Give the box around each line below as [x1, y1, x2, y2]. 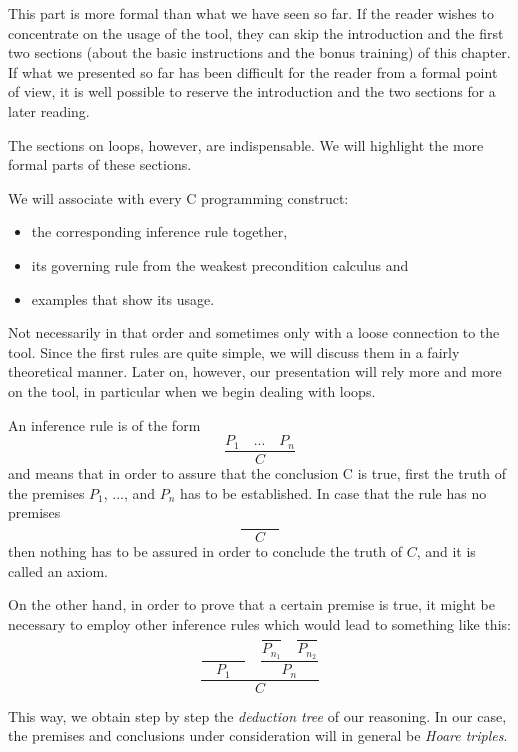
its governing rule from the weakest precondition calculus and [31, 254, 409, 275]
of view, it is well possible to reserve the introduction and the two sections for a [8, 81, 496, 102]
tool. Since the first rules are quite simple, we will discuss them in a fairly [8, 341, 460, 362]
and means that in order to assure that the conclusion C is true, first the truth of [8, 463, 507, 484]
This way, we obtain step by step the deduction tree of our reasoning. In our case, [8, 705, 507, 726]
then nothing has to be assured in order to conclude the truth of [8, 541, 402, 561]
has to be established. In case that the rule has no [180, 482, 487, 503]
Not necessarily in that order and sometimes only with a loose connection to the [8, 322, 500, 343]
